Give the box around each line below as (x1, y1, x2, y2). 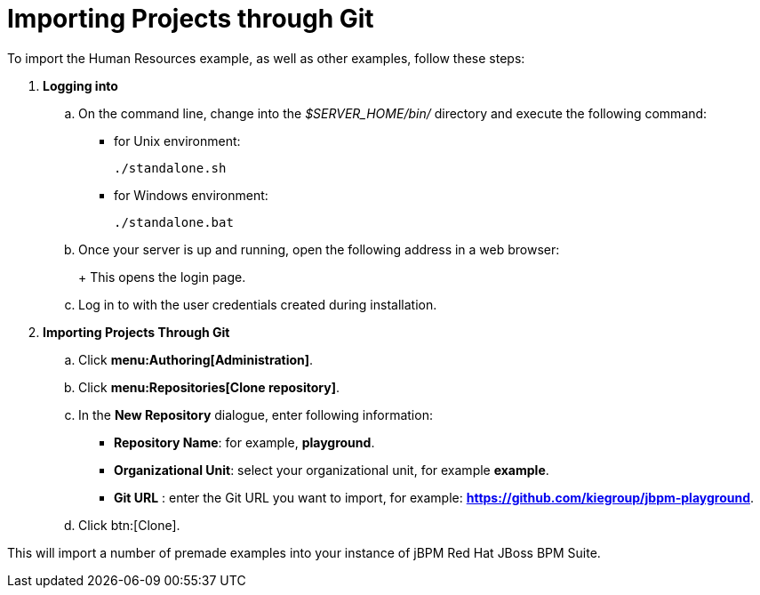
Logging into (43, 77, 118, 93)
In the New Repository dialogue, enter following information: (78, 406, 433, 422)
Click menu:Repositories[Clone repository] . (78, 379, 340, 395)
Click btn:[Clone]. (78, 517, 180, 533)
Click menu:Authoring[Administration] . (78, 351, 314, 367)
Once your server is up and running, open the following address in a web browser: (78, 241, 560, 257)
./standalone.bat (114, 214, 234, 229)
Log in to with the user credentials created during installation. (78, 296, 437, 312)
